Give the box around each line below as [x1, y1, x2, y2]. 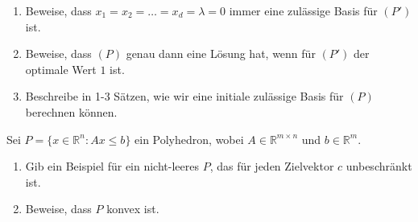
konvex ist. [106, 200, 159, 217]
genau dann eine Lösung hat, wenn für [126, 45, 316, 62]
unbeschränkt [346, 158, 412, 175]
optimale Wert [25, 60, 97, 77]
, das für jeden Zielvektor [209, 158, 334, 175]
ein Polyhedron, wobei [135, 130, 244, 147]
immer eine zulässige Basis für [229, 2, 378, 18]
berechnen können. [25, 103, 118, 120]
